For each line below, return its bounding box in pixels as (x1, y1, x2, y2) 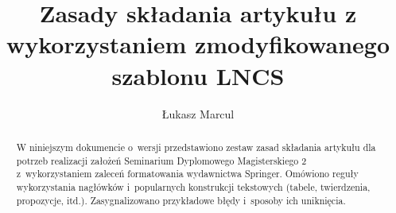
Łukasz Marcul (161, 105, 235, 122)
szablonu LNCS (111, 59, 285, 91)
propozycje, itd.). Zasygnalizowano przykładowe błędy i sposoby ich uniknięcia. (16, 193, 346, 207)
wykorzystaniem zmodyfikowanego (6, 28, 390, 60)
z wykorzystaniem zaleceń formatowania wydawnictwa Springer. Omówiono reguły (16, 167, 359, 180)
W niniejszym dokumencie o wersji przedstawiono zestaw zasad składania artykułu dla (16, 140, 376, 153)
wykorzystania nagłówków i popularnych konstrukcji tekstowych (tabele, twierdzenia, (16, 180, 371, 193)
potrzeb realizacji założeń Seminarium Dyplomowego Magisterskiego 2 (16, 153, 307, 167)
